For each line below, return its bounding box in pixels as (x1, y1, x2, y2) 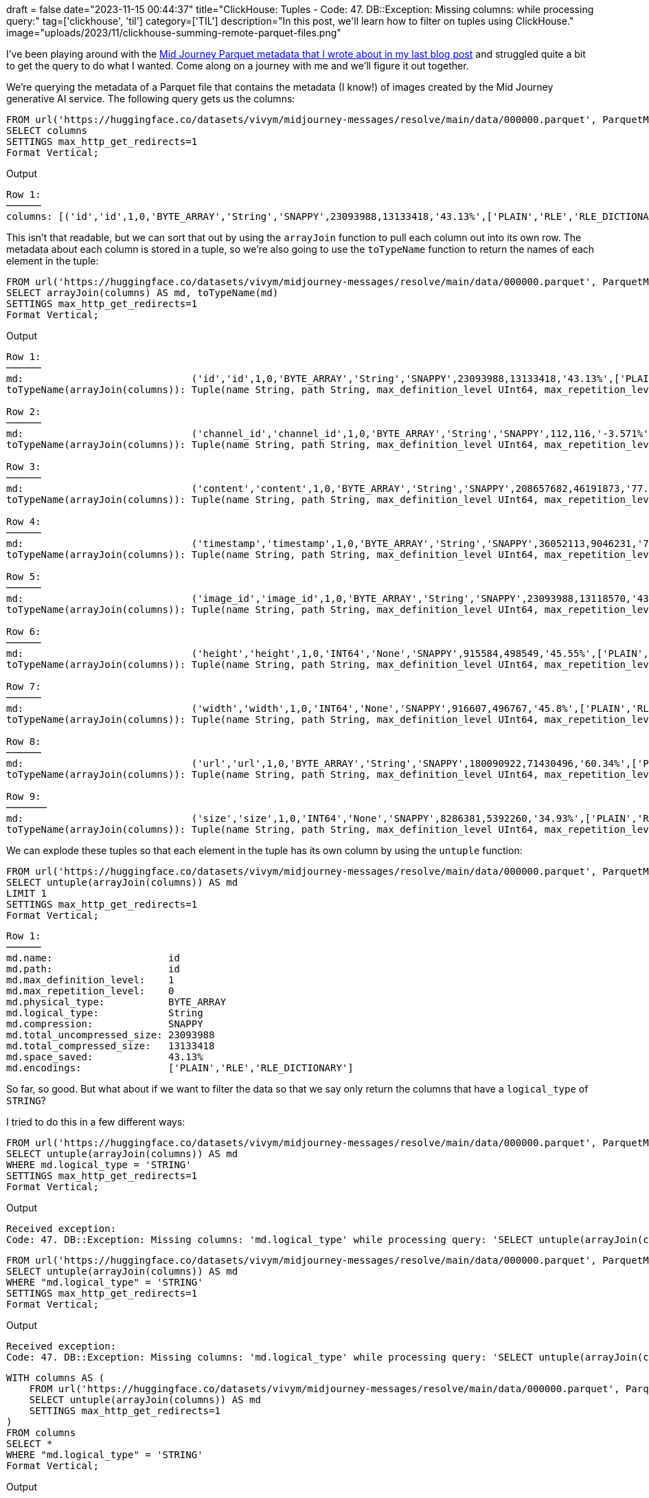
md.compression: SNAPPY (6, 1018, 203, 1029)
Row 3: (6, 461, 41, 472)
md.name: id (6, 952, 180, 963)
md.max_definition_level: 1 (6, 974, 174, 985)
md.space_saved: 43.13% (6, 1051, 203, 1062)
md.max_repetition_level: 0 (6, 985, 174, 996)
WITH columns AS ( (6, 1372, 105, 1383)
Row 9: (6, 791, 41, 802)
